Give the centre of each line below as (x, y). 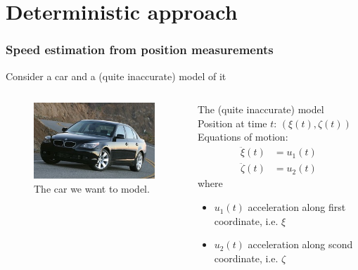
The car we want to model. (92, 189)
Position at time (232, 123)
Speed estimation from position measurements (140, 50)
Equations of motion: (243, 137)
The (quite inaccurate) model (261, 109)
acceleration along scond (300, 244)
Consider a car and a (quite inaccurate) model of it (116, 76)
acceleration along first (297, 207)
